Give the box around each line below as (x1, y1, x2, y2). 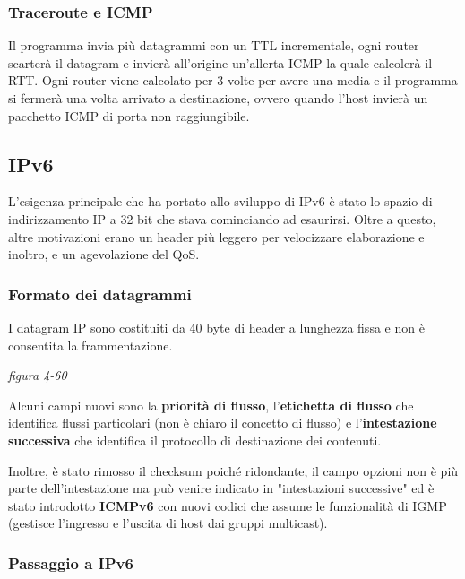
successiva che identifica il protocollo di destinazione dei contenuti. (8, 430, 382, 449)
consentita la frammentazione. (8, 335, 173, 354)
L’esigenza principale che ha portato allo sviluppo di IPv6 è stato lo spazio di (8, 192, 433, 211)
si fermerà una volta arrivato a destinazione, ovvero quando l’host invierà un (8, 89, 428, 107)
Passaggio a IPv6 (8, 551, 133, 574)
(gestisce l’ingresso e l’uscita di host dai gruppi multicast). (8, 514, 328, 532)
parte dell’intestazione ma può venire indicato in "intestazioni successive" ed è (8, 479, 435, 497)
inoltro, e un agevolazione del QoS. (8, 245, 200, 264)
